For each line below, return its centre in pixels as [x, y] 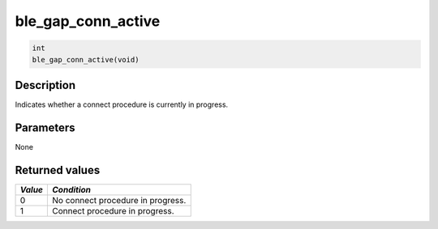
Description [45, 85]
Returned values [58, 170]
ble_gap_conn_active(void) [86, 59]
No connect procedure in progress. [119, 200]
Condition [72, 189]
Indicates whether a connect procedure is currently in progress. [122, 104]
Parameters [45, 127]
